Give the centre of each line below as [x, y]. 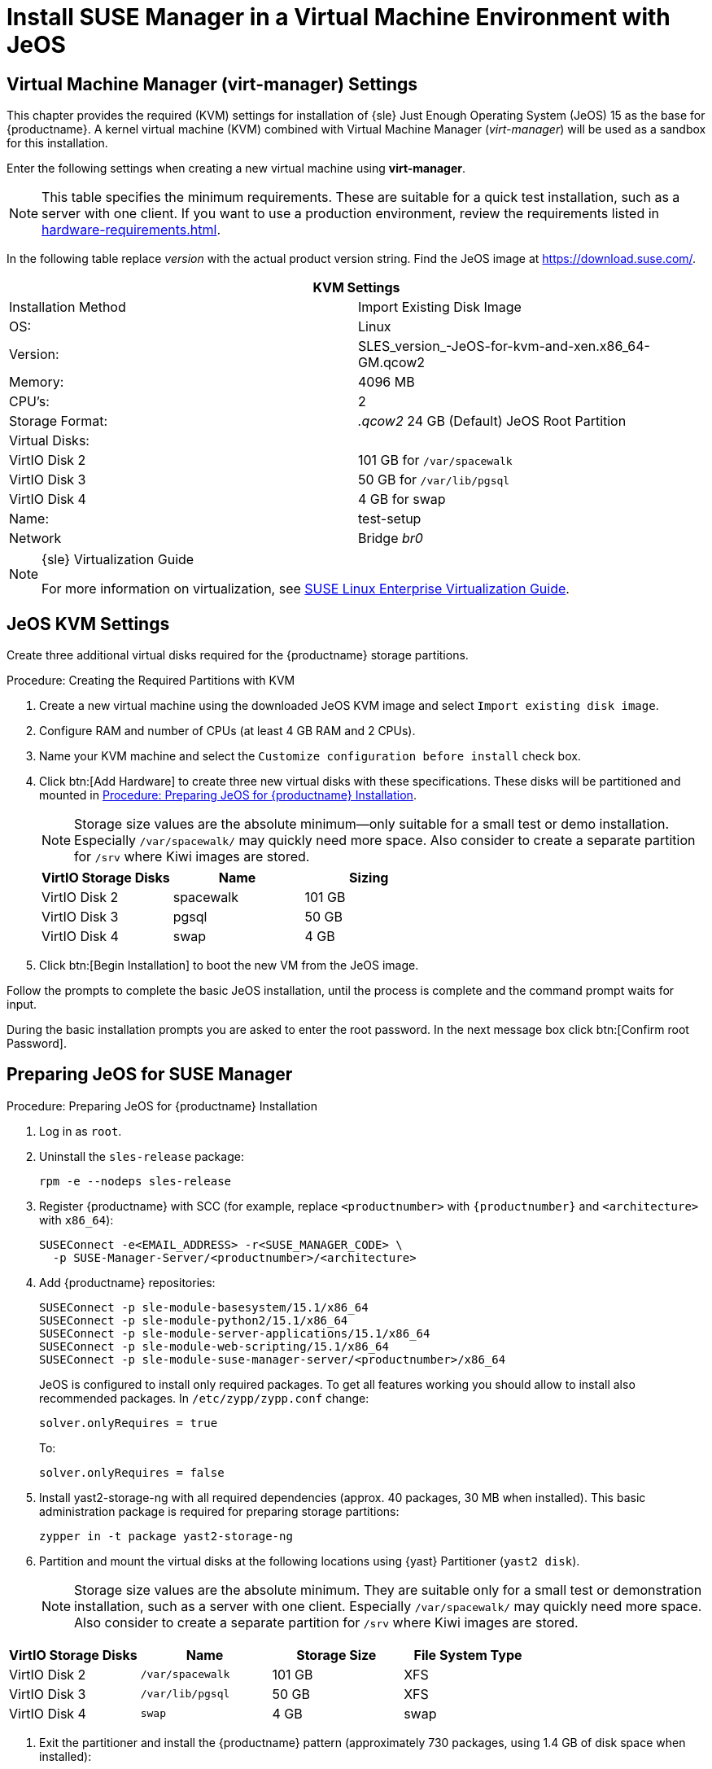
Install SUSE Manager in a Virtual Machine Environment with [339, 17]
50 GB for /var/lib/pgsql [434, 480]
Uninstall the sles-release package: [142, 1156]
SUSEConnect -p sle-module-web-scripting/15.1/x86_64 [214, 1346]
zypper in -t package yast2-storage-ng [166, 1536]
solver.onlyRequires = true [129, 1423]
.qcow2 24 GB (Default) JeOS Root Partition [492, 421]
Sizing [369, 878]
